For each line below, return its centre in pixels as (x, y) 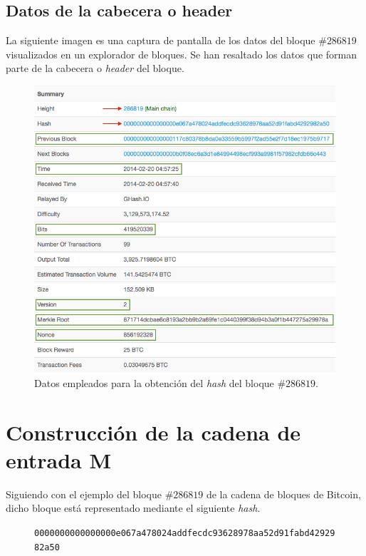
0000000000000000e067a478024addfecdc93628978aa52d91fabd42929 (185, 534)
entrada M (59, 459)
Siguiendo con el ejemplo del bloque (84, 494)
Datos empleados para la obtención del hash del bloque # (160, 382)
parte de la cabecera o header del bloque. (95, 68)
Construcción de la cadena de (153, 432)
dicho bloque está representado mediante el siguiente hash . (133, 508)
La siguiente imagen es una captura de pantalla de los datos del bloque (161, 40)
